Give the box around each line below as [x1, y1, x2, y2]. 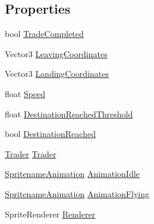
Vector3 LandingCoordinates [5, 67, 109, 80]
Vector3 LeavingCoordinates [5, 47, 108, 60]
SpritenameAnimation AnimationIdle [5, 167, 140, 180]
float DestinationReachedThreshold [5, 107, 133, 120]
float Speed [5, 87, 46, 99]
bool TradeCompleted [5, 27, 84, 40]
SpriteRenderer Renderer [5, 207, 96, 220]
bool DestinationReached [5, 127, 96, 140]
